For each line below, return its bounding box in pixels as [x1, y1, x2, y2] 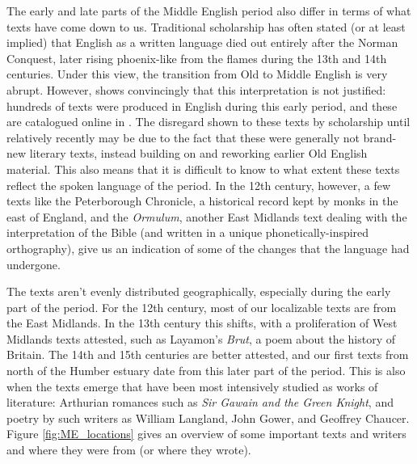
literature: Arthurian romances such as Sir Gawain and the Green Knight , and [6, 394, 394, 411]
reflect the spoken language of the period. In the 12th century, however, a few [6, 176, 391, 193]
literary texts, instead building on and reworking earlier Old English [29, 145, 368, 162]
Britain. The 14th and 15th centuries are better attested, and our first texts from [6, 346, 409, 363]
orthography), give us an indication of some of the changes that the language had [6, 239, 410, 256]
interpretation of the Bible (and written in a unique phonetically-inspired [6, 224, 369, 241]
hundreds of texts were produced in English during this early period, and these [6, 97, 398, 114]
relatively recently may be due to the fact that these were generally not [6, 129, 360, 146]
